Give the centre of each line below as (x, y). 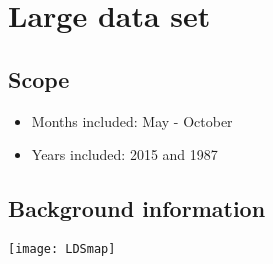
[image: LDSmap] (62, 248)
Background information (137, 208)
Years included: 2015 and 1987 (124, 154)
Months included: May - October (132, 120)
